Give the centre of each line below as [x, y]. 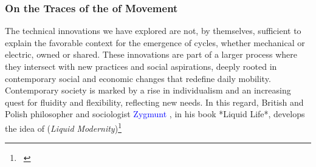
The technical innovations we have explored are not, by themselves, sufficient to [153, 31]
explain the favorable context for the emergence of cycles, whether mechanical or [155, 42]
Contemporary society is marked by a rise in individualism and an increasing [148, 90]
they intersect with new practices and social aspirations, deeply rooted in [141, 66]
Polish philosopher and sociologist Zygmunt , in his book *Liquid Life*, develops [155, 114]
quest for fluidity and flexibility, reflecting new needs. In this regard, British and [154, 102]
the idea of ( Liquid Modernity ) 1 [63, 127]
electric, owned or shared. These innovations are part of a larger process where [151, 54]
